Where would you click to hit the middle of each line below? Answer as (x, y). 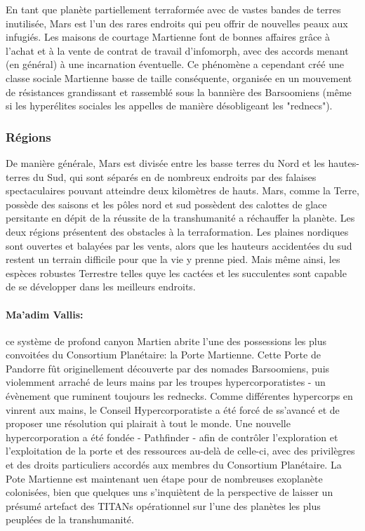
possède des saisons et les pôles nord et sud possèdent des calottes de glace (166, 204)
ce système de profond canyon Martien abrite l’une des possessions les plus (166, 341)
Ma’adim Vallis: (45, 314)
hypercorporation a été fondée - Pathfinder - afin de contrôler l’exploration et (172, 437)
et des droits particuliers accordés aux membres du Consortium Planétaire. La (174, 465)
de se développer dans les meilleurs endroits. (101, 287)
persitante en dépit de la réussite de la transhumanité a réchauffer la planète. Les (180, 218)
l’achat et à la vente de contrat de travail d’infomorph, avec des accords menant (177, 50)
